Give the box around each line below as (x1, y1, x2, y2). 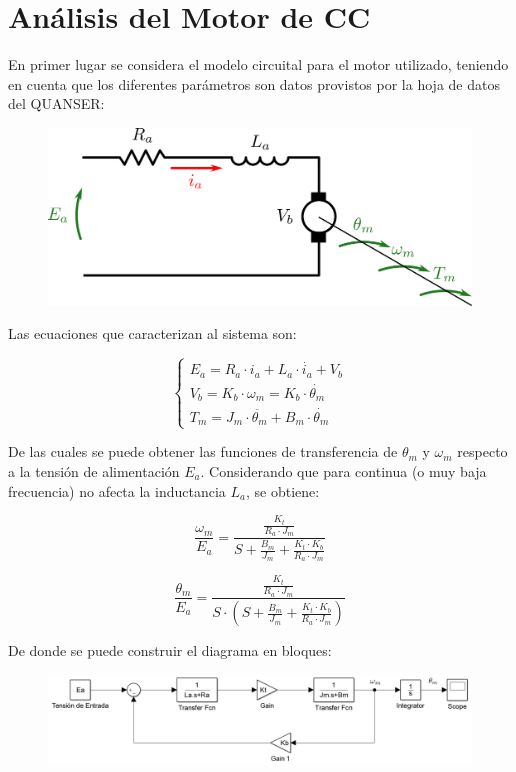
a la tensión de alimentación (8, 460, 180, 481)
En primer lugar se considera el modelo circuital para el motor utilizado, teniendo (8, 54, 509, 75)
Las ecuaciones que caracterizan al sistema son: (8, 323, 297, 344)
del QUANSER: (8, 93, 105, 114)
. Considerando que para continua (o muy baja (200, 460, 487, 481)
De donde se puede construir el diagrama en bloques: (8, 640, 332, 661)
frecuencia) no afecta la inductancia (8, 480, 226, 501)
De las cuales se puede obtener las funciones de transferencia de (8, 441, 398, 462)
